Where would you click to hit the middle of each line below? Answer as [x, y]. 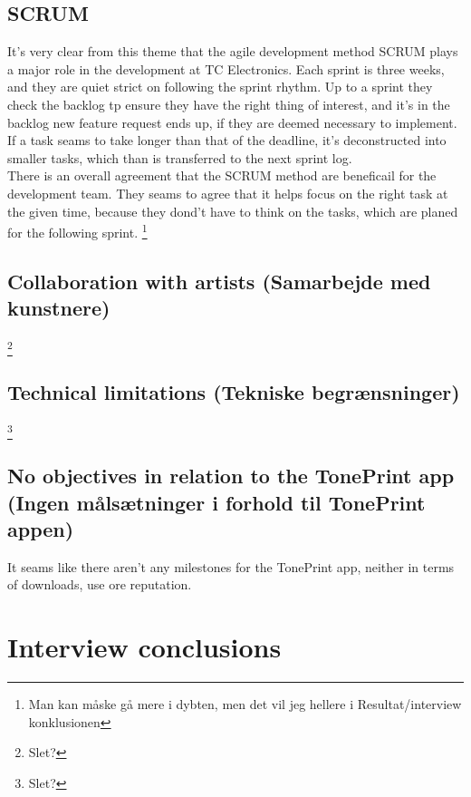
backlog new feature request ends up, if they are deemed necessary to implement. [232, 122]
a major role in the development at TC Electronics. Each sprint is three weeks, [226, 68]
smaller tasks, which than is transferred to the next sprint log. [180, 157]
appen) [41, 529]
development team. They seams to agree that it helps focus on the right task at [228, 193]
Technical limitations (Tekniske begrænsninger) [234, 391]
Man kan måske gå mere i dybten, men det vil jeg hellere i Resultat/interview [245, 704]
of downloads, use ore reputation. [100, 584]
